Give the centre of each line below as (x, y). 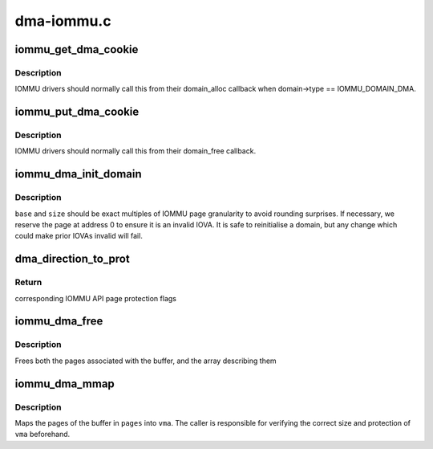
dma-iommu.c (63, 21)
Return (28, 283)
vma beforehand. (42, 435)
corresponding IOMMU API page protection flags (95, 298)
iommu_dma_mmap (65, 384)
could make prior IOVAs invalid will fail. (79, 236)
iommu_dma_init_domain (78, 174)
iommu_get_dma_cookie (77, 49)
